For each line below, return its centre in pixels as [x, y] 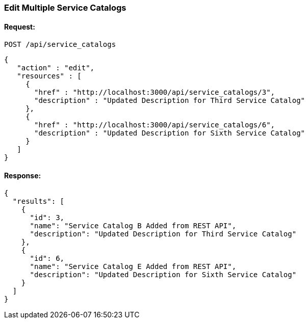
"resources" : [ [49, 76]
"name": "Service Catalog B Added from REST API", [133, 226]
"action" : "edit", [56, 68]
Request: [20, 26]
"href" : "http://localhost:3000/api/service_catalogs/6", [155, 125]
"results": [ [39, 201]
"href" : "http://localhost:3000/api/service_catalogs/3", [155, 92]
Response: [23, 175]
